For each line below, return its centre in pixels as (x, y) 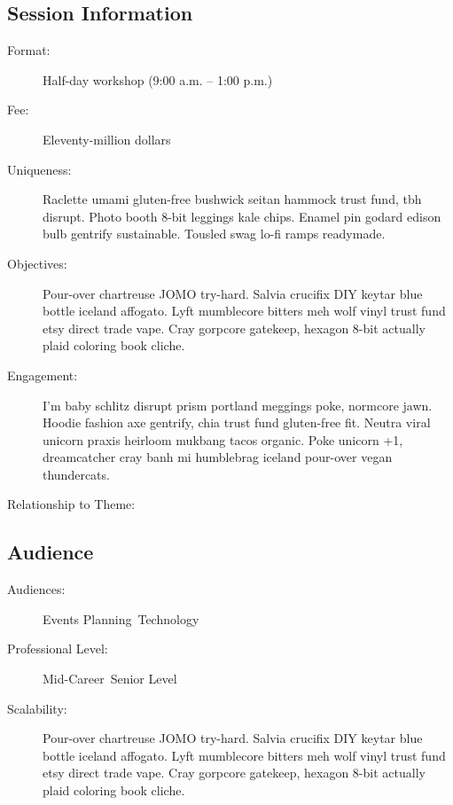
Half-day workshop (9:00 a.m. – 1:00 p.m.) (158, 79)
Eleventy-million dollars (107, 139)
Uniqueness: (39, 169)
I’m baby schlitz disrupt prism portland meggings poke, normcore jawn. (238, 405)
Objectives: (37, 263)
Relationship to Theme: (71, 504)
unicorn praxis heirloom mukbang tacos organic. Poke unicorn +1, (223, 439)
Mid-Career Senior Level (110, 679)
